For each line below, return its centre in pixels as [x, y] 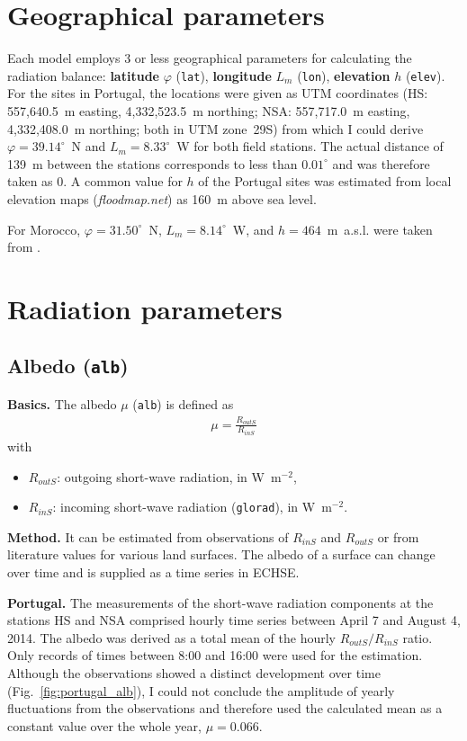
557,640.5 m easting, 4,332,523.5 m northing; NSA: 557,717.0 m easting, [209, 110]
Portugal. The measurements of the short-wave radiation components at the [220, 602]
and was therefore [381, 163]
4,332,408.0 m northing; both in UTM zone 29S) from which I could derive [216, 128]
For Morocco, [44, 229]
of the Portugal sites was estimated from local [325, 181]
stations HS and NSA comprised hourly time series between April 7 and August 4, [234, 620]
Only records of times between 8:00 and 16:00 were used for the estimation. [215, 655]
